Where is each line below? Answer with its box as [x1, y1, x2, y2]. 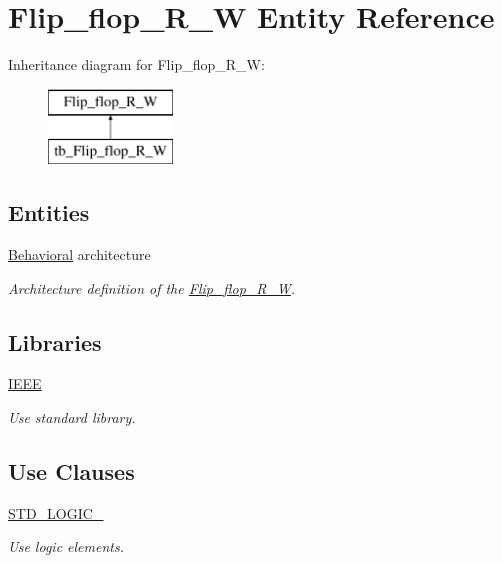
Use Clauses [8, 456, 135, 487]
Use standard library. [8, 407, 136, 428]
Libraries [8, 326, 102, 357]
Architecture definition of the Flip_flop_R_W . [8, 277, 296, 298]
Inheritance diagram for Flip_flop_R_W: [8, 54, 265, 75]
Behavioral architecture [8, 244, 151, 265]
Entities [8, 197, 90, 228]
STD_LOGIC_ [8, 502, 104, 523]
